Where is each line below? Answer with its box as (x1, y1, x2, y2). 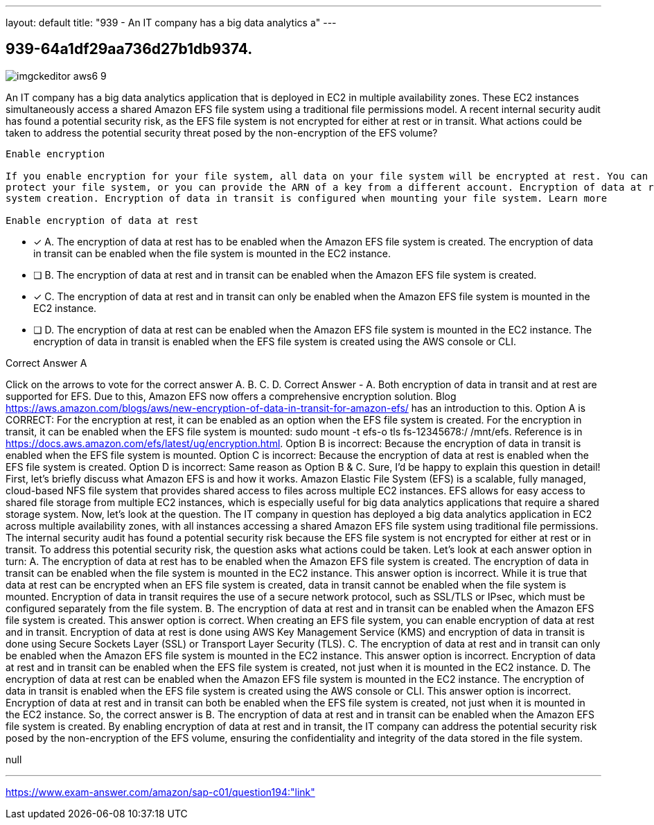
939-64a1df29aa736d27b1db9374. (6, 40, 253, 58)
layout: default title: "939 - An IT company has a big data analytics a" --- (6, 17, 337, 28)
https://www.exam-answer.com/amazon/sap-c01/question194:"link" (6, 785, 315, 798)
